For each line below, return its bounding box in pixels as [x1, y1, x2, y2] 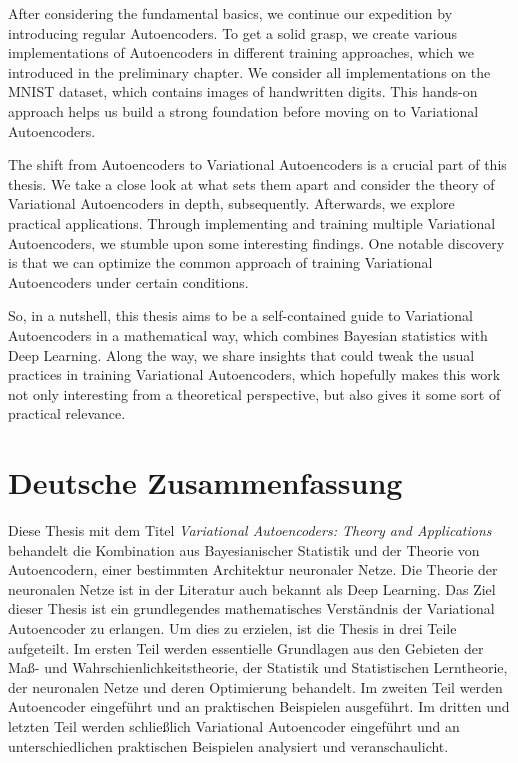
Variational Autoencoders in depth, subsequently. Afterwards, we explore [8, 193, 455, 214]
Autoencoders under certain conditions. [8, 271, 249, 292]
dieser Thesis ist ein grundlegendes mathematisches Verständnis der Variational [8, 598, 495, 619]
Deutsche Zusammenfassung [8, 462, 403, 503]
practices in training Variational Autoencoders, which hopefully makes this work [8, 364, 501, 385]
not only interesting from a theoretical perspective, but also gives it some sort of [8, 383, 501, 404]
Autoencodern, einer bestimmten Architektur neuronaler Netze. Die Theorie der [8, 559, 498, 580]
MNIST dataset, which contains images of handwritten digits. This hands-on [8, 81, 478, 102]
